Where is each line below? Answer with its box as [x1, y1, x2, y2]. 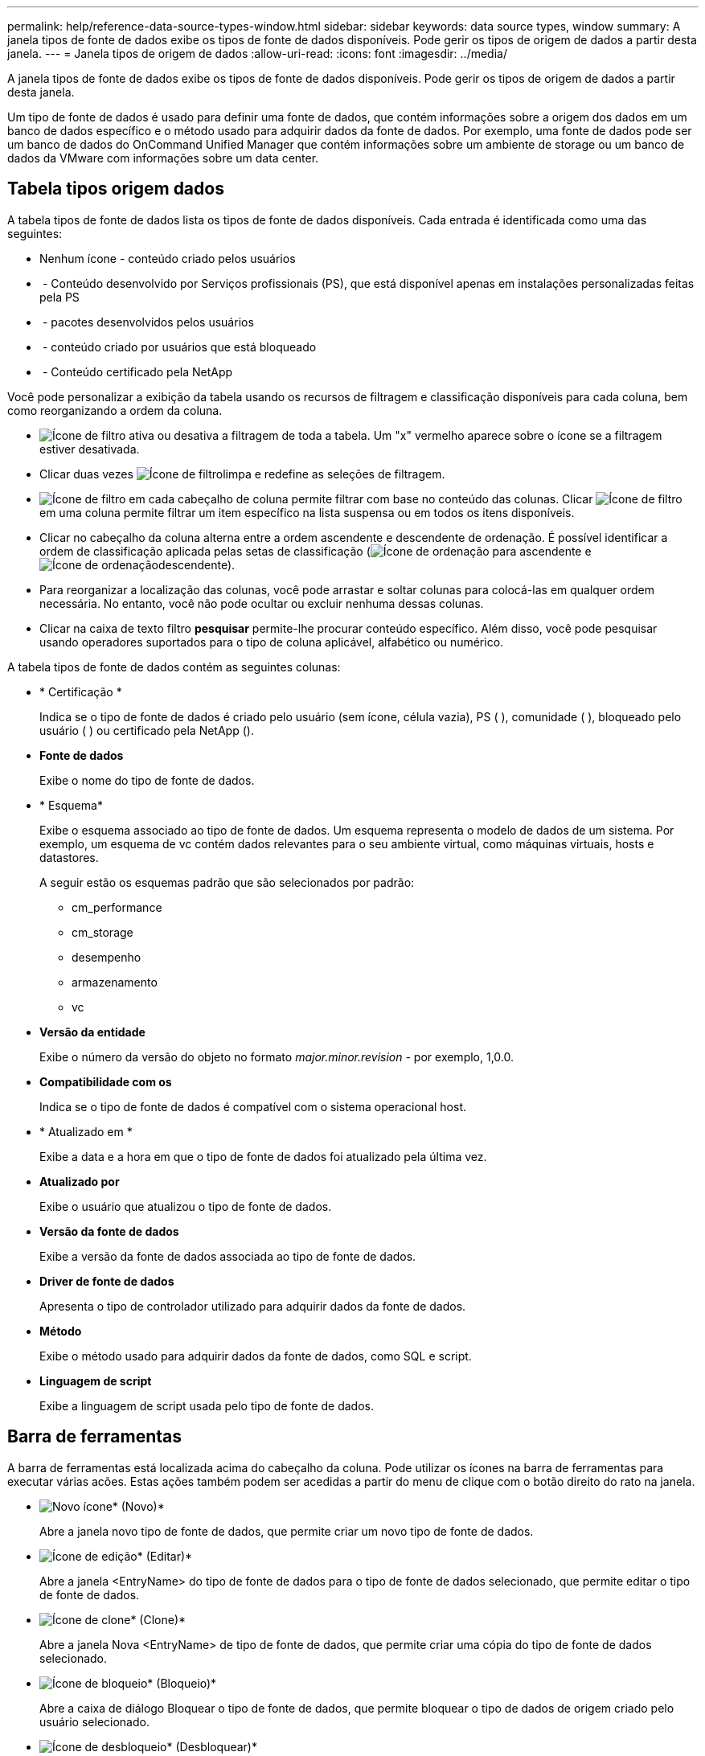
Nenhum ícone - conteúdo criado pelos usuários [39, 251, 296, 265]
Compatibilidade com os [39, 1074, 172, 1089]
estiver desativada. [39, 441, 140, 456]
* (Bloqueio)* [147, 1676, 217, 1690]
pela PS [39, 289, 80, 304]
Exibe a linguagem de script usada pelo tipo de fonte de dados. [39, 1398, 374, 1413]
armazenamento [72, 974, 158, 989]
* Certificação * [39, 684, 122, 699]
